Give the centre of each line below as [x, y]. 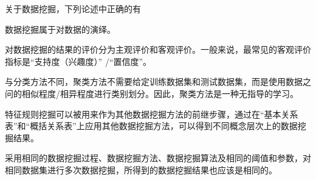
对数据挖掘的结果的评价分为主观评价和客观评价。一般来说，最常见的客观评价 [158, 49]
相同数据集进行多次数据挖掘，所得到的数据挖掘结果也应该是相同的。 [141, 169]
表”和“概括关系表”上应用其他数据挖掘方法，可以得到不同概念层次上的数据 [151, 126]
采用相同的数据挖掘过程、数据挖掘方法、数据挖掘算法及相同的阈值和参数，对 [158, 158]
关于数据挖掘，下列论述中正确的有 [73, 8]
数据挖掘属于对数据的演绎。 [60, 29]
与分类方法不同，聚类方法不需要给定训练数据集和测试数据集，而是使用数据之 [158, 82]
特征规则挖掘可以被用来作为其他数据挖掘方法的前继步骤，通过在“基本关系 [152, 114]
